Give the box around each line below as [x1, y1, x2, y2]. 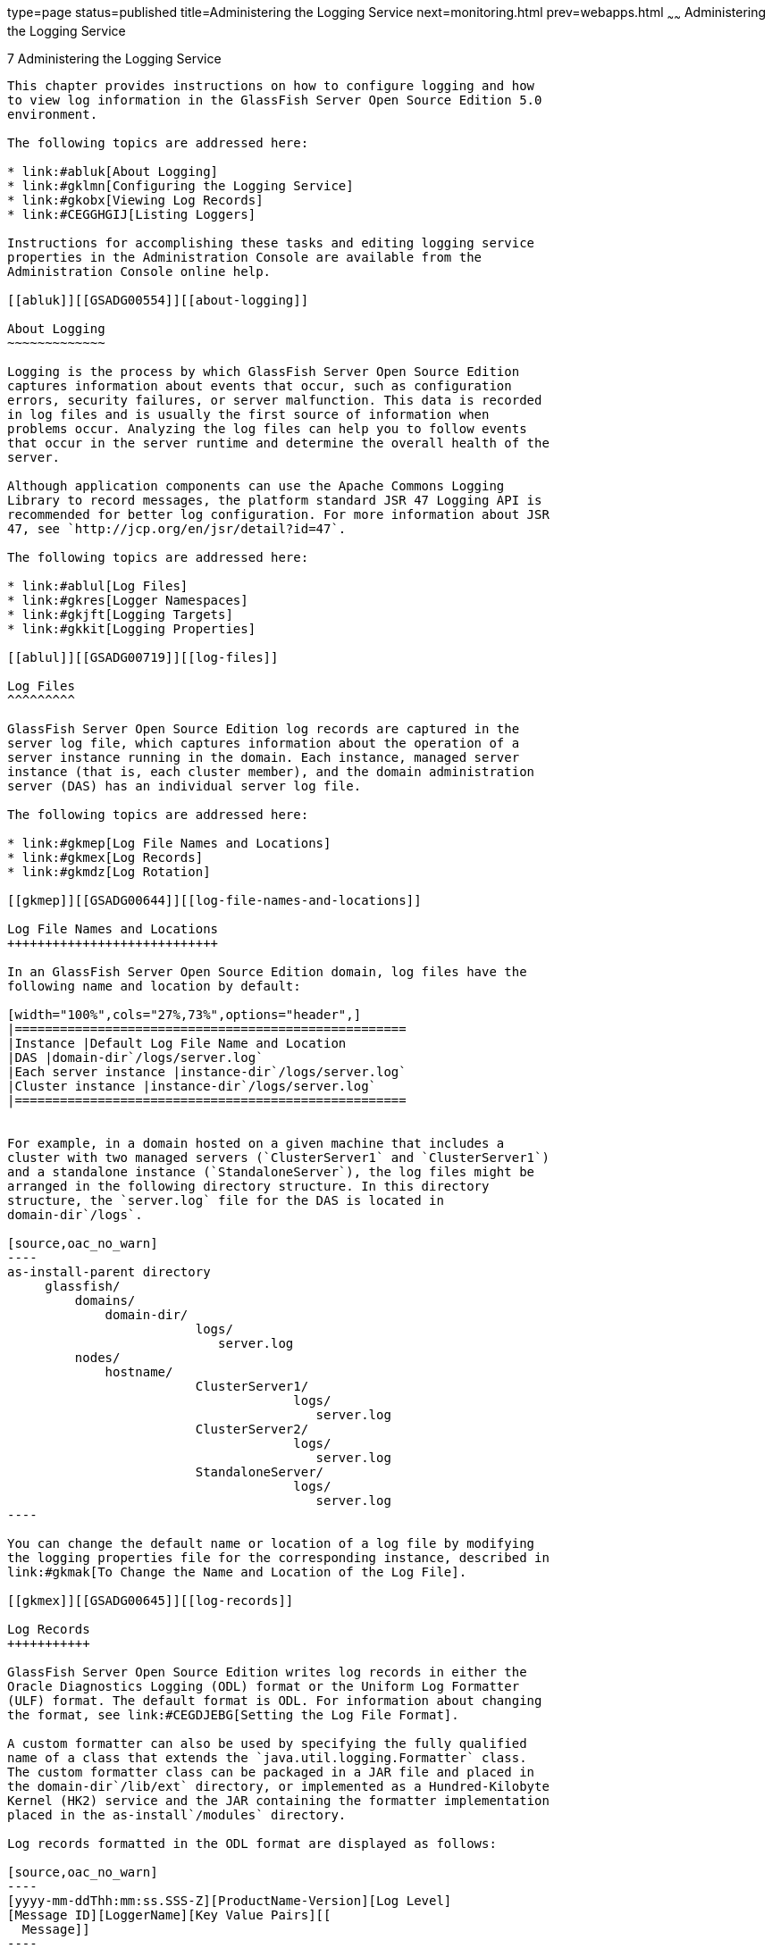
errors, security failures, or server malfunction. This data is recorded [7, 392, 542, 407]
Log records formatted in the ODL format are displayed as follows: [7, 1835, 497, 1851]
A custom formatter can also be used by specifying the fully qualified [7, 1735, 527, 1751]
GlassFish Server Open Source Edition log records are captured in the [7, 721, 520, 736]
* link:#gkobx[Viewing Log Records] [7, 192, 264, 207]
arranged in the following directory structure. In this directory [7, 1178, 490, 1193]
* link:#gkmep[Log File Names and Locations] [7, 835, 331, 850]
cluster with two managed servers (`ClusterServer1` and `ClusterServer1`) [7, 1150, 550, 1165]
